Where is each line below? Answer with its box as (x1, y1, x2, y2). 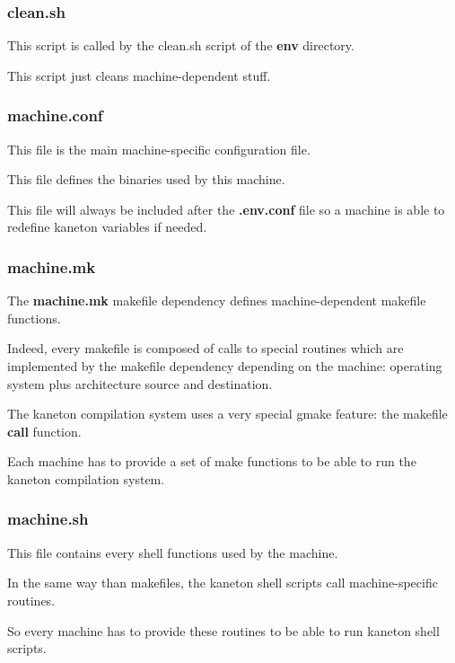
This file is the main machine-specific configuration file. (7, 139, 311, 158)
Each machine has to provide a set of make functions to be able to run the (7, 452, 416, 471)
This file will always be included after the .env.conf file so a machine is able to (7, 199, 445, 218)
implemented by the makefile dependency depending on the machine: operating (7, 357, 442, 375)
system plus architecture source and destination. (7, 374, 273, 393)
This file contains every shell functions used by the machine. (7, 543, 338, 561)
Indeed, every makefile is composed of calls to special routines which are (7, 339, 404, 358)
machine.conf (7, 104, 103, 127)
